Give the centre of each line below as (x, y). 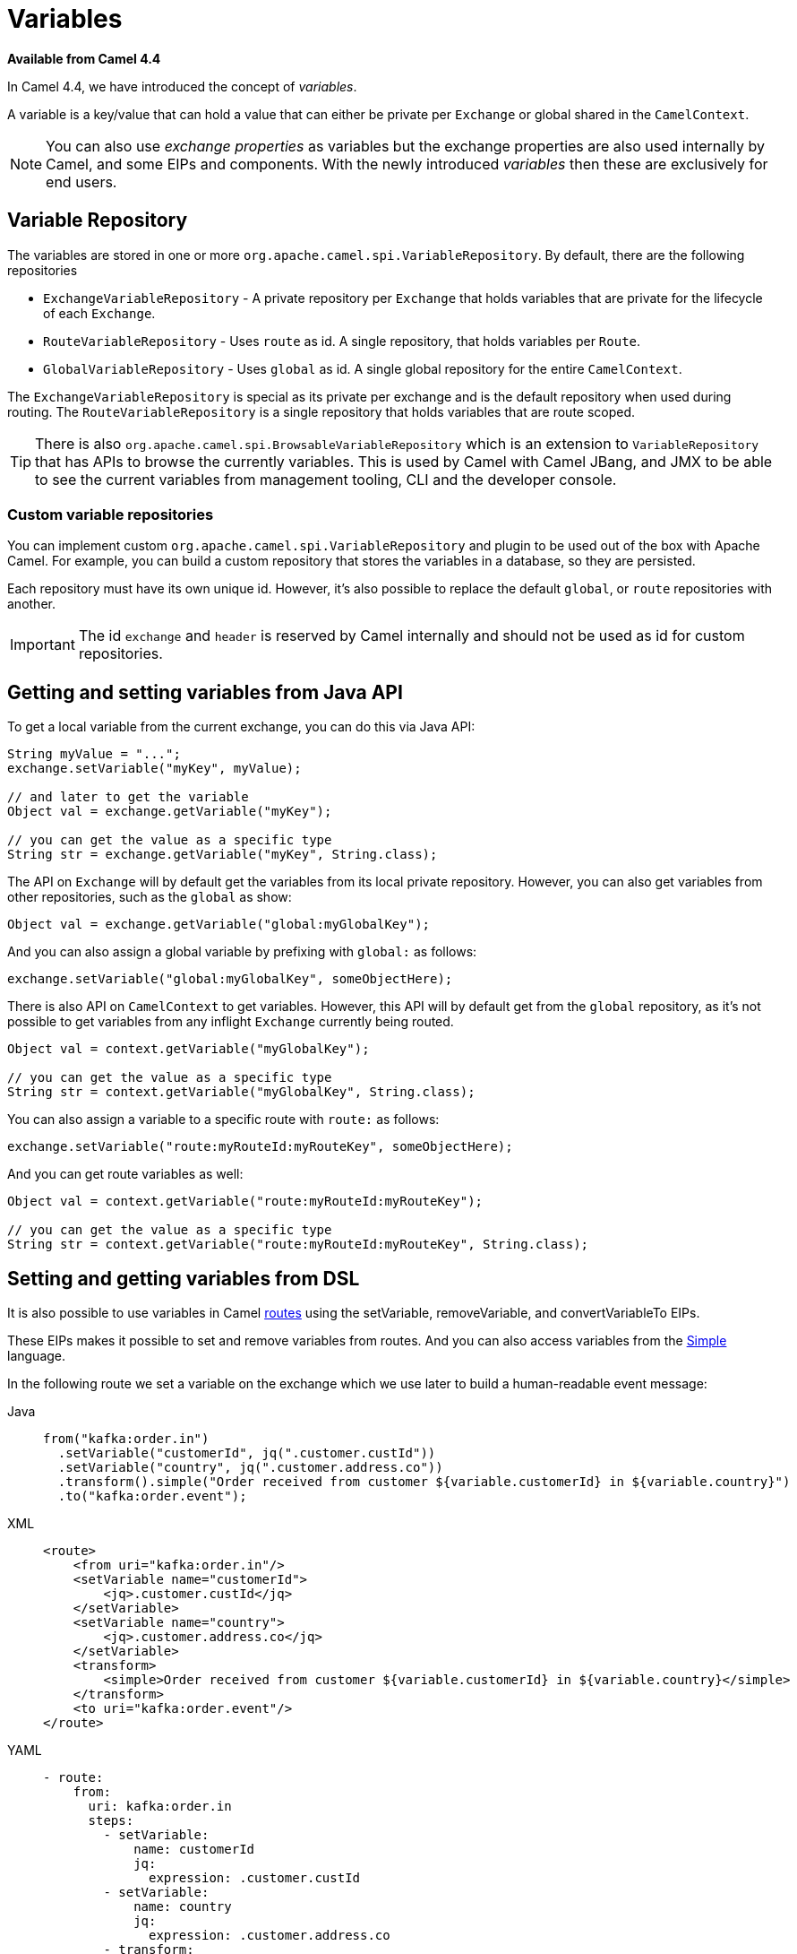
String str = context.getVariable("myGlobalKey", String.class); (241, 1092)
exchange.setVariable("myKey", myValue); (154, 769)
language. (37, 1356)
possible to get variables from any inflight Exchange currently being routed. (231, 1022)
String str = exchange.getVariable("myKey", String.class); (223, 855)
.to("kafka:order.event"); (152, 1496)
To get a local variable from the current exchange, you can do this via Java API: (241, 727)
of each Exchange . (99, 313)
